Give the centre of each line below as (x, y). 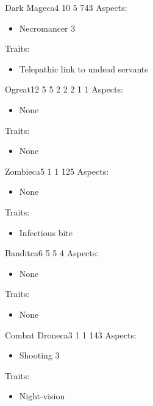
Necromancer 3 (47, 28)
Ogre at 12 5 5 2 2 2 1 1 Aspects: (64, 89)
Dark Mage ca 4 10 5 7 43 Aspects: (66, 7)
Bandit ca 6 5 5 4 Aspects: (52, 253)
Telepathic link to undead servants (84, 68)
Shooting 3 (39, 355)
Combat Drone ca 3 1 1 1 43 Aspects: (71, 334)
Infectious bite (46, 232)
